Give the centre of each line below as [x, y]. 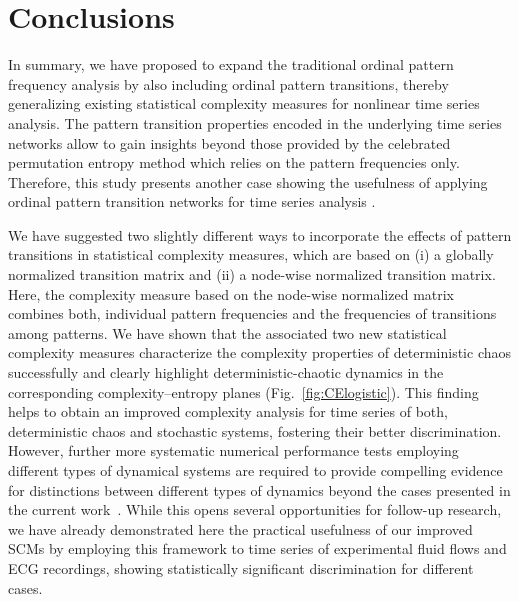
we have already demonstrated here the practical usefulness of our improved [240, 528]
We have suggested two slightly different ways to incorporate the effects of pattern [260, 234]
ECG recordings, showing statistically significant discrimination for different [241, 567]
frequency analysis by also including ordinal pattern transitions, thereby [228, 83]
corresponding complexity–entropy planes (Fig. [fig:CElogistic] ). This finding [243, 391]
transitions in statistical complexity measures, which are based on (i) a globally [251, 254]
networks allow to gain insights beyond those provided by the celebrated [229, 142]
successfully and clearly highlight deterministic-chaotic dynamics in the [226, 372]
